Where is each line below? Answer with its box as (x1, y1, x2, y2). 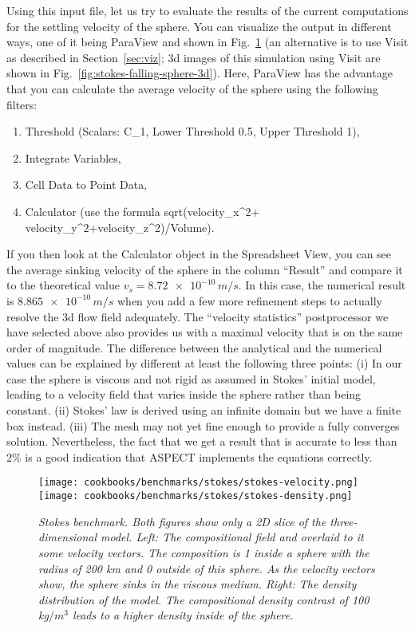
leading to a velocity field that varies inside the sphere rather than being (6, 386, 362, 403)
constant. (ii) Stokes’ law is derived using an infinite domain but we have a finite (6, 402, 401, 419)
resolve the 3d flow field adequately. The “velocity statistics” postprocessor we (6, 308, 389, 324)
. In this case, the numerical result (238, 277, 406, 293)
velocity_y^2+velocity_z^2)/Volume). (25, 218, 215, 235)
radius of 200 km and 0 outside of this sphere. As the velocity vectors (38, 560, 375, 576)
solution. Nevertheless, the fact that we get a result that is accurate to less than (6, 433, 397, 450)
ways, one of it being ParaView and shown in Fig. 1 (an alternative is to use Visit (6, 33, 409, 50)
